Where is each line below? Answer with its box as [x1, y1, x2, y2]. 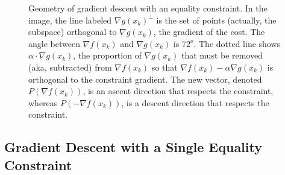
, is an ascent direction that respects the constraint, [83, 84, 274, 97]
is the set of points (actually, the [156, 13, 277, 26]
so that [151, 60, 178, 73]
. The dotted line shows [193, 37, 281, 49]
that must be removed [181, 49, 263, 62]
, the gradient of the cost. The [153, 25, 265, 38]
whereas [28, 96, 58, 109]
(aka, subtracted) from [28, 60, 112, 73]
